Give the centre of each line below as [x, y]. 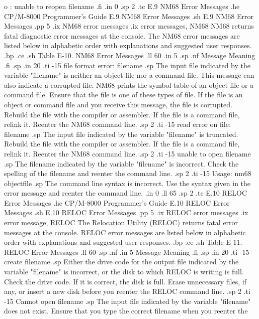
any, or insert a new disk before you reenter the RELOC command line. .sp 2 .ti [127, 291]
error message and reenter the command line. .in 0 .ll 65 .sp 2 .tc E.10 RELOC [125, 193]
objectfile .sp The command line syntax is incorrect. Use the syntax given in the [127, 183]
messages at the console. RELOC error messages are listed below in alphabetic [125, 232]
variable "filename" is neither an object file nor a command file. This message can [129, 75]
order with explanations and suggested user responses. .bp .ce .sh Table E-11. [123, 242]
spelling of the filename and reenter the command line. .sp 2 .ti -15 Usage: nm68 [128, 173]
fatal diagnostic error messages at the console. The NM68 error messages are [122, 35]
